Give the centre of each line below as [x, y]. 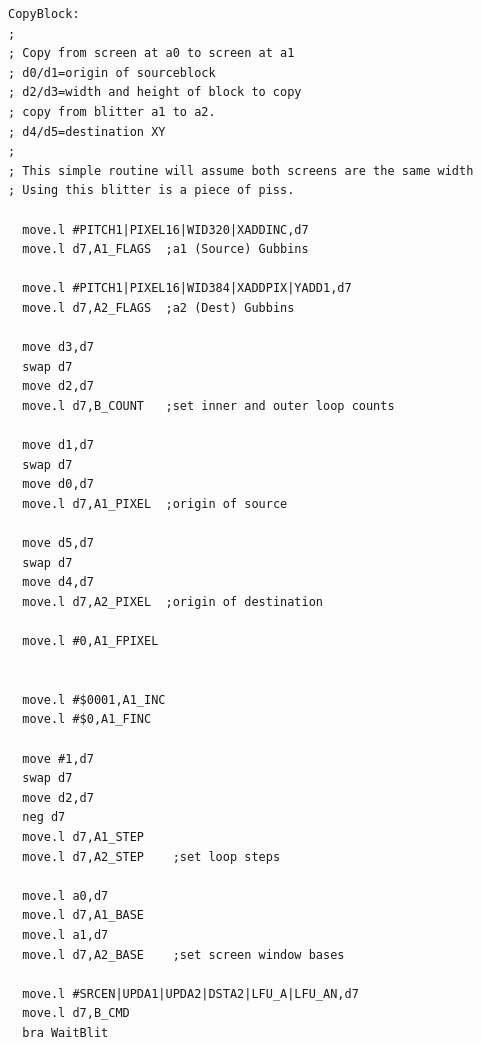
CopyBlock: [44, 14]
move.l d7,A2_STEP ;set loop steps [151, 856]
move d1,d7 [58, 445]
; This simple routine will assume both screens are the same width [241, 170]
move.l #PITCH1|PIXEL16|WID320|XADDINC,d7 [165, 229]
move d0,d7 [58, 484]
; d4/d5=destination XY [87, 131]
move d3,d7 [58, 347]
